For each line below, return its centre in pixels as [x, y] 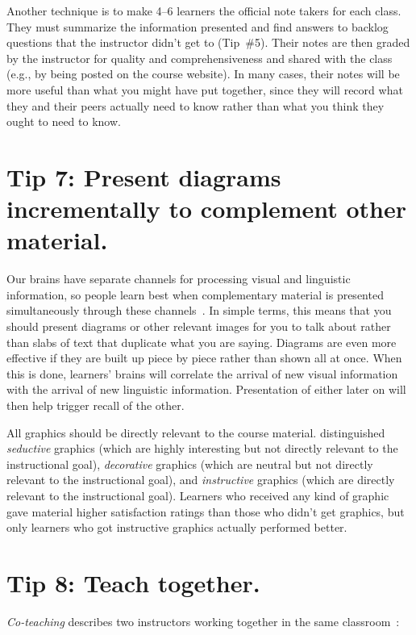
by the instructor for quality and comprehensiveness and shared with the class [200, 58]
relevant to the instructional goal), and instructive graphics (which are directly [201, 480]
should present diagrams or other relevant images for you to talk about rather [199, 326]
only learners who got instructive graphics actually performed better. [177, 527]
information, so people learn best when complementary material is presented [195, 294]
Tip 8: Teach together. [133, 582]
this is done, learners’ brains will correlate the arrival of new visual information [202, 373]
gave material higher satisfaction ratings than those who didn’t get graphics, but [206, 511]
